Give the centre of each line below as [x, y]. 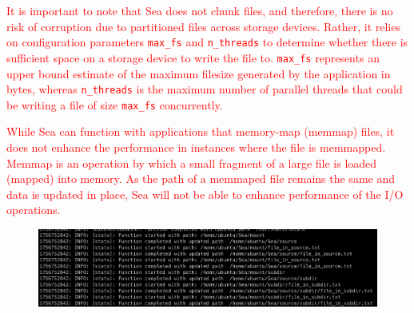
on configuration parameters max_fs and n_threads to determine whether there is [207, 42]
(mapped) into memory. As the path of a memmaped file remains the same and [201, 178]
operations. [34, 210]
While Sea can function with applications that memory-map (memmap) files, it [201, 131]
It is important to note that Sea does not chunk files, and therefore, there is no [200, 10]
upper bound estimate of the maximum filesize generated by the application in [199, 73]
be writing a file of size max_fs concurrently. [115, 104]
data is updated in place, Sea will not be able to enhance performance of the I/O [205, 194]
